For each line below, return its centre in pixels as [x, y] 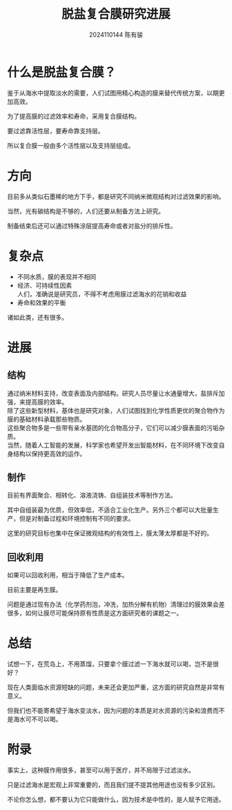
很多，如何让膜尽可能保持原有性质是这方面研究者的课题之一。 [95, 613]
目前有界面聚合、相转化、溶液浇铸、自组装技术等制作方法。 [92, 495]
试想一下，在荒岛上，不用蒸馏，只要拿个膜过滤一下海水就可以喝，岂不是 [110, 664]
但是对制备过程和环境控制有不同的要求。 [77, 519]
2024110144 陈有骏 [116, 35]
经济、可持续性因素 [45, 285]
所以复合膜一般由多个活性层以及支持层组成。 [71, 145]
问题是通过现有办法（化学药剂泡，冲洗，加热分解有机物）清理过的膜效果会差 [116, 604]
